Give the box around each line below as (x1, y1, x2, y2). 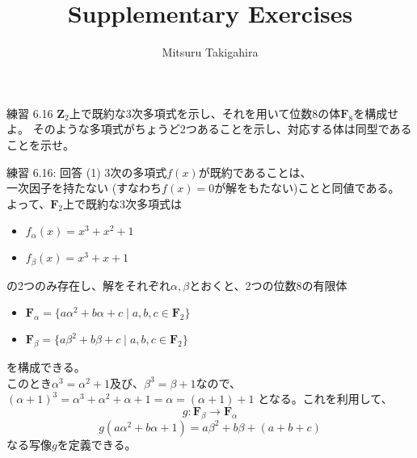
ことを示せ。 (6, 136, 74, 153)
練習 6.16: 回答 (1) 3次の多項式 (6, 163, 167, 180)
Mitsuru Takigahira (162, 44, 259, 61)
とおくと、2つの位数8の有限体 (189, 276, 347, 293)
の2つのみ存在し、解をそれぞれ (6, 276, 171, 293)
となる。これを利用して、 (258, 390, 393, 407)
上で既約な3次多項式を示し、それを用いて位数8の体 (69, 104, 341, 121)
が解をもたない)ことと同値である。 (214, 179, 400, 196)
